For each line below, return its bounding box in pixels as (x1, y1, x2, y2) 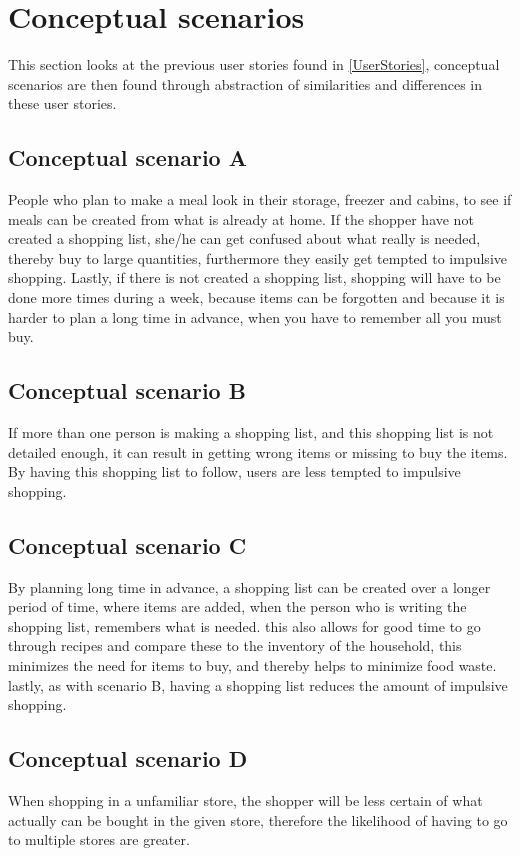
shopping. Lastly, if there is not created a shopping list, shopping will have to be (8, 267, 501, 288)
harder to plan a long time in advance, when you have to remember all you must (8, 306, 502, 327)
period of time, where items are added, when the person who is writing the (8, 596, 467, 617)
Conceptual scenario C (8, 529, 247, 560)
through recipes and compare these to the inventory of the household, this (8, 635, 462, 656)
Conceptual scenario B (8, 375, 246, 406)
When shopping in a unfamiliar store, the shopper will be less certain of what (8, 790, 483, 810)
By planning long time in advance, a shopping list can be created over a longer (8, 576, 491, 597)
